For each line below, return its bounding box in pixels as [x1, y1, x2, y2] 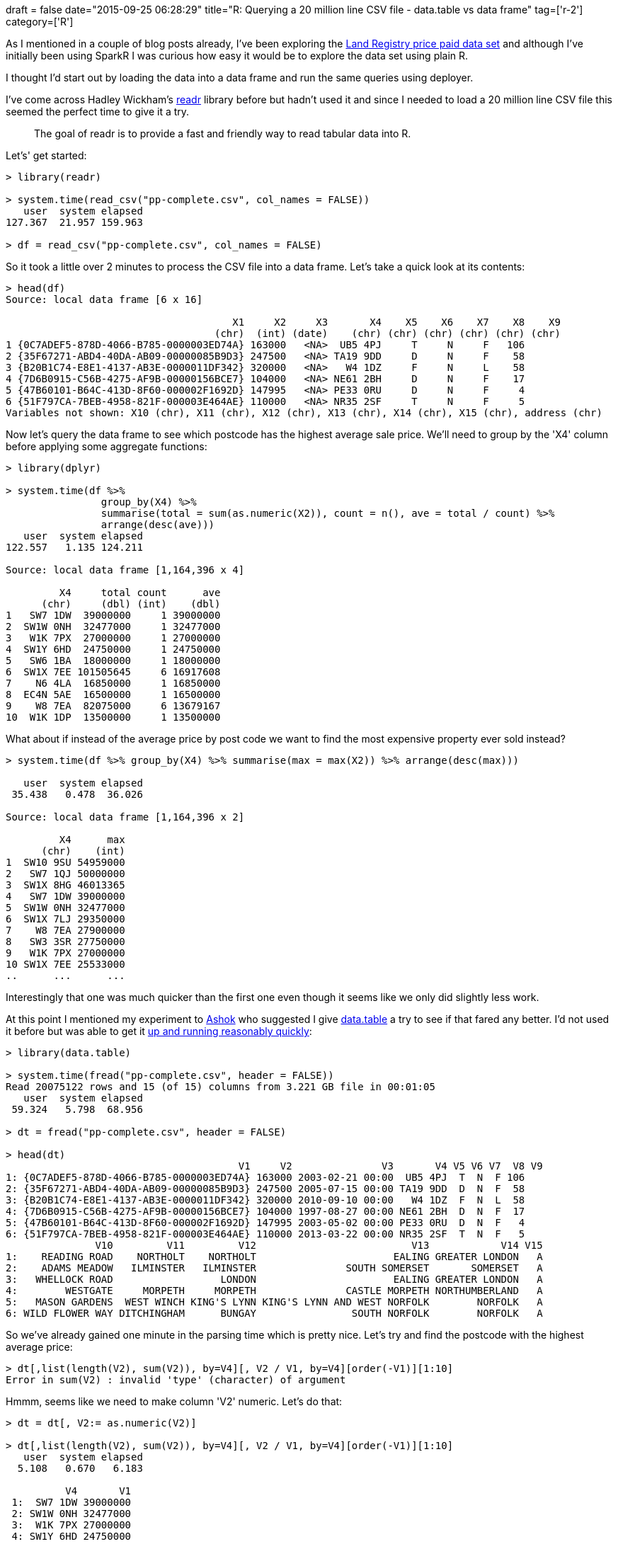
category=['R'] [6, 16, 74, 28]
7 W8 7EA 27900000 [6, 925, 125, 936]
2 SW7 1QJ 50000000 [6, 868, 125, 879]
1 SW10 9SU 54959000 [6, 857, 125, 868]
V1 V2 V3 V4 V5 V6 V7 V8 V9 [238, 1160, 543, 1172]
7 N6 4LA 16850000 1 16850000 [6, 677, 221, 689]
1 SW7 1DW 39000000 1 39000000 [6, 610, 221, 621]
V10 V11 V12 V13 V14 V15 [95, 1240, 543, 1251]
